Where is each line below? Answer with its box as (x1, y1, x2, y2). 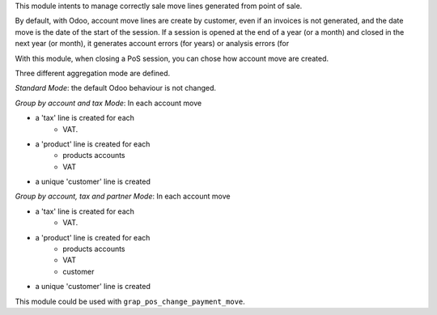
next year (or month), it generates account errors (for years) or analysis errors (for (15, 39, 290, 49)
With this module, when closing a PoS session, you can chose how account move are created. (15, 53, 329, 63)
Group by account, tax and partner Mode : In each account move (15, 191, 231, 202)
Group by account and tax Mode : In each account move (15, 98, 202, 108)
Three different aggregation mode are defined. (15, 68, 171, 78)
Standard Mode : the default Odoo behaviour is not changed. (15, 83, 217, 93)
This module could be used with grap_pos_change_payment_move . (15, 296, 246, 306)
